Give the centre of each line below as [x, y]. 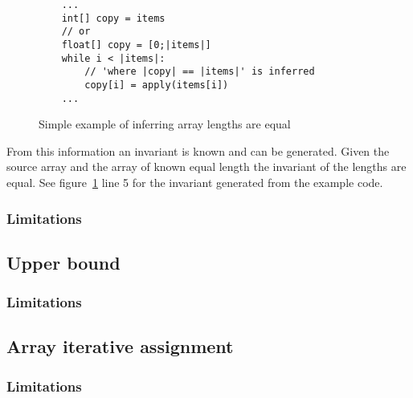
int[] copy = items [113, 18]
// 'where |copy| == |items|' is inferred [200, 72]
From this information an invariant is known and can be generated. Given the [198, 150]
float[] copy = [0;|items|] [136, 45]
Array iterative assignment [120, 346]
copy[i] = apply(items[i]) [157, 85]
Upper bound [63, 262]
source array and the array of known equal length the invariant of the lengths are [206, 167]
